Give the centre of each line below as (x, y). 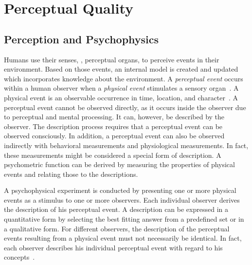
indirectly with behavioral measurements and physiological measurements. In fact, (126, 145)
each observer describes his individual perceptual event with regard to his (113, 247)
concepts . (19, 257)
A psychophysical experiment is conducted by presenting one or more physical (120, 190)
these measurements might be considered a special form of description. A (113, 155)
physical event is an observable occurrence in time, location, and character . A (121, 97)
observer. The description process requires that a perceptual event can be (113, 126)
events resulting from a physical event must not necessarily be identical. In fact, (123, 238)
